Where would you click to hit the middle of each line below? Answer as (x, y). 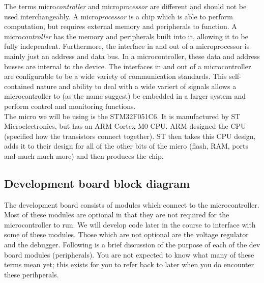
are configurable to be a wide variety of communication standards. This (115, 76)
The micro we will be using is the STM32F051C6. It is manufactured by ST (122, 116)
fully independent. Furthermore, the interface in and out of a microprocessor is (127, 46)
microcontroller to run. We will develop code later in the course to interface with (130, 224)
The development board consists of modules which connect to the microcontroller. (132, 204)
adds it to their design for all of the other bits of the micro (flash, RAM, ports (126, 146)
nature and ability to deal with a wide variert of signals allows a (136, 86)
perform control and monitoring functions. (70, 106)
